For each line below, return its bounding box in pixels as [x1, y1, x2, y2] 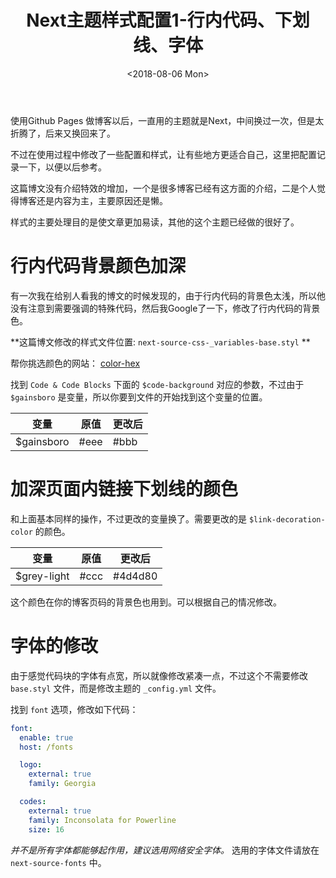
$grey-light [15, 569, 70, 583]
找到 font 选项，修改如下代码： [10, 703, 139, 715]
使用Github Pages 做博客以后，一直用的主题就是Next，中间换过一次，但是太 [10, 114, 325, 126]
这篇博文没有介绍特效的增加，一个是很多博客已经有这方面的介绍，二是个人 [10, 182, 317, 194]
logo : [19, 760, 43, 770]
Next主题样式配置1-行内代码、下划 [26, 9, 310, 32]
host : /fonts [19, 742, 74, 752]
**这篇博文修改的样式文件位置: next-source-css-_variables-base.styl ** [10, 336, 311, 348]
